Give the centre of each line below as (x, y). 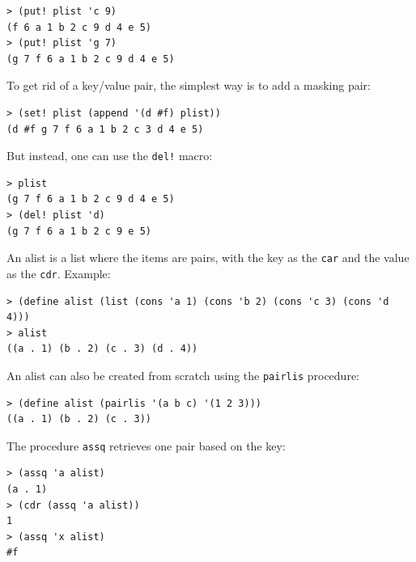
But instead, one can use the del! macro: (110, 156)
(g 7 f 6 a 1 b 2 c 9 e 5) (79, 231)
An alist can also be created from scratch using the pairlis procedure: (183, 375)
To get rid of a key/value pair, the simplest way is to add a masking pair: (189, 85)
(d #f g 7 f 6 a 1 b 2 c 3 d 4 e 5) (105, 129)
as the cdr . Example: (59, 273)
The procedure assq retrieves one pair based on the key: (146, 445)
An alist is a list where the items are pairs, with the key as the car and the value (208, 258)
